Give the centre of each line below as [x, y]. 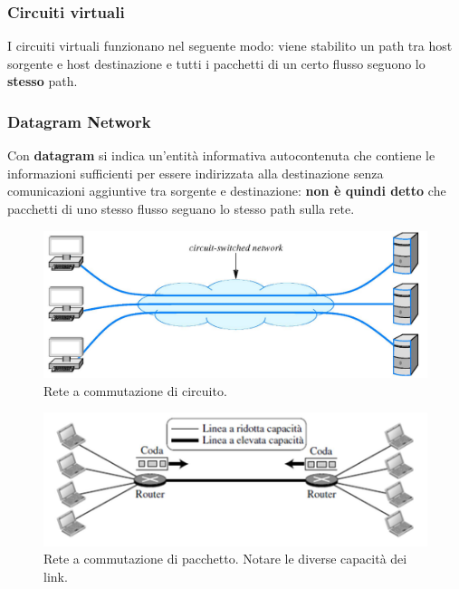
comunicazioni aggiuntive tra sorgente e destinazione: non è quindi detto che [227, 191]
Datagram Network [79, 121]
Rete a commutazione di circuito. [135, 390]
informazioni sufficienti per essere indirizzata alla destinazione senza [196, 173]
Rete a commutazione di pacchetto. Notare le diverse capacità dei [225, 559]
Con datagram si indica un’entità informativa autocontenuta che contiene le [221, 155]
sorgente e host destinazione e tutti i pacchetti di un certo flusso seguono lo [216, 63]
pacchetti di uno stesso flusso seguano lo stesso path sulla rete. [181, 208]
